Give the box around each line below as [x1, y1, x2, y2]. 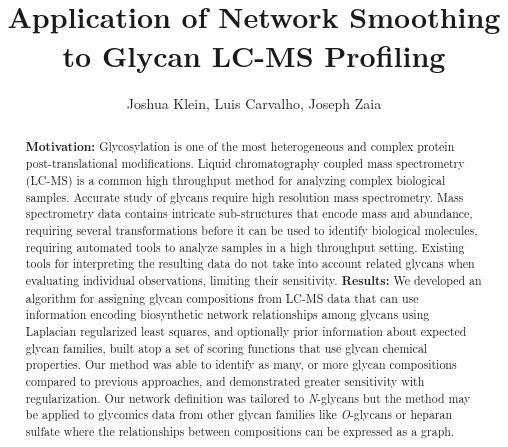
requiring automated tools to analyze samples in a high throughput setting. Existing [25, 238, 465, 255]
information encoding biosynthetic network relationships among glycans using [25, 306, 430, 323]
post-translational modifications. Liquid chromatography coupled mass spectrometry [25, 155, 465, 172]
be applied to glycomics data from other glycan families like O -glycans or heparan [25, 406, 453, 423]
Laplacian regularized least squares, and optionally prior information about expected [25, 322, 467, 339]
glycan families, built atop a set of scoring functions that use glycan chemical [25, 339, 428, 356]
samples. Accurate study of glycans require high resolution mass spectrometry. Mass [25, 188, 464, 205]
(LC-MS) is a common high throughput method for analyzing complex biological [25, 172, 446, 189]
